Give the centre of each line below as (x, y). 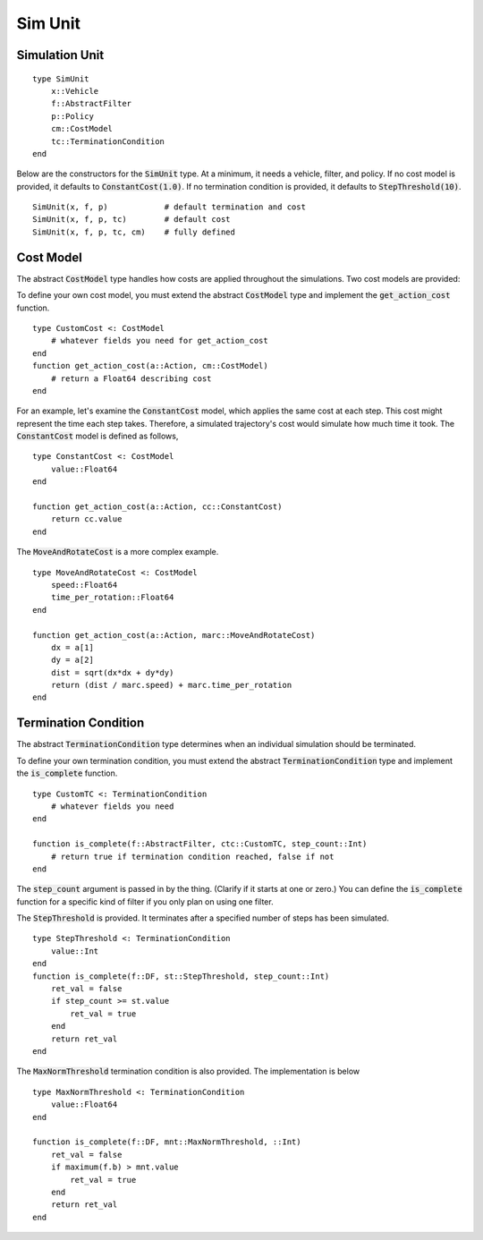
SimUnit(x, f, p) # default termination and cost (169, 207)
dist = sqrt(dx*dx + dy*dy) (112, 672)
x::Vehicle (75, 91)
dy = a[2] (72, 660)
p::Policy (72, 116)
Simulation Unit (60, 55)
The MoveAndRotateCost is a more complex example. (118, 552)
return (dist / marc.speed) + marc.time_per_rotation (171, 685)
